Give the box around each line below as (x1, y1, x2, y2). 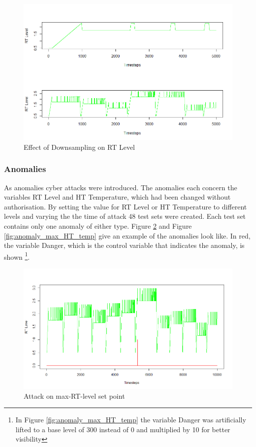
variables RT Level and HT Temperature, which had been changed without (4, 192, 231, 202)
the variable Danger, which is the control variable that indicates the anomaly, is (4, 240, 245, 250)
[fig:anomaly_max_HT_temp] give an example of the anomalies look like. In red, (4, 230, 251, 241)
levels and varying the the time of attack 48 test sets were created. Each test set (4, 211, 246, 221)
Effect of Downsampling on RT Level (24, 141, 135, 152)
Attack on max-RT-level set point (24, 390, 125, 401)
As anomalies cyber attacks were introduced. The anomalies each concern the (4, 182, 237, 192)
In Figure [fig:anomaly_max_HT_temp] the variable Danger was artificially (15, 414, 246, 425)
